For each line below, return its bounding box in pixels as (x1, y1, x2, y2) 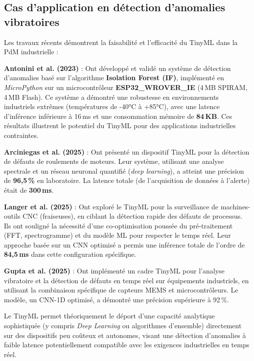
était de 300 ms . (4, 184, 54, 195)
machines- (220, 201, 251, 211)
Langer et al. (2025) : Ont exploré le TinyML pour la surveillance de (4, 201, 219, 211)
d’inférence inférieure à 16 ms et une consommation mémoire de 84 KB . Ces (4, 111, 232, 121)
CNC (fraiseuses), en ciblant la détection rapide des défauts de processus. (23, 211, 243, 221)
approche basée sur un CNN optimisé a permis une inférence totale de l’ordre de (4, 239, 245, 249)
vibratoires (4, 14, 60, 29)
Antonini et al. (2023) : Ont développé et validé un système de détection (4, 63, 231, 73)
